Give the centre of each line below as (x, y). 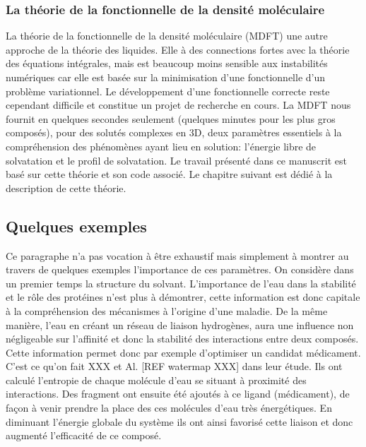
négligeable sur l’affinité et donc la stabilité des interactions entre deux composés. (182, 339)
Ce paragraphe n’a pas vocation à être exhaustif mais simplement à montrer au (177, 255)
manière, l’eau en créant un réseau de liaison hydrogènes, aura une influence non (180, 324)
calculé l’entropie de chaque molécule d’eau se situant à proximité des (156, 380)
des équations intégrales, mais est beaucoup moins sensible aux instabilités (167, 63)
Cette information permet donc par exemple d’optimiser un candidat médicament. (183, 352)
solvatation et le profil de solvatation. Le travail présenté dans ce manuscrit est (176, 160)
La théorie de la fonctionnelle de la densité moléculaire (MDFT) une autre (167, 36)
